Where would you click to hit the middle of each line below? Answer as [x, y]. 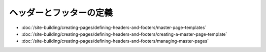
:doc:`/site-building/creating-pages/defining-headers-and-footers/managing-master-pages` [115, 41]
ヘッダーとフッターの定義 [61, 13]
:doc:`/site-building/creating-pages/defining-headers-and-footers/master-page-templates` [114, 27]
